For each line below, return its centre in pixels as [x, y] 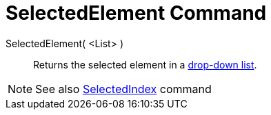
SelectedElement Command [136, 13]
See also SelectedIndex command [123, 89]
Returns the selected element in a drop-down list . [145, 64]
